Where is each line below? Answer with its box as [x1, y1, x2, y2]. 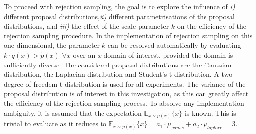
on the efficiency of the [177, 21, 247, 31]
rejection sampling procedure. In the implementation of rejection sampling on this [4, 30, 253, 40]
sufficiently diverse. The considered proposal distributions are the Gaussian [4, 59, 232, 69]
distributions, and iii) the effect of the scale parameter [4, 21, 169, 31]
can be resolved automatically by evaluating [107, 40, 241, 50]
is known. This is [184, 107, 236, 118]
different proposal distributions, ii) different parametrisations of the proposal [4, 11, 235, 21]
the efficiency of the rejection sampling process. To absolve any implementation [4, 98, 244, 108]
